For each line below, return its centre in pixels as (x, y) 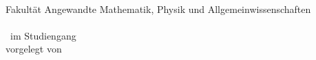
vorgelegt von (34, 49)
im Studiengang (43, 35)
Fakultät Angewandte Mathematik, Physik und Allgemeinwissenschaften (158, 9)
